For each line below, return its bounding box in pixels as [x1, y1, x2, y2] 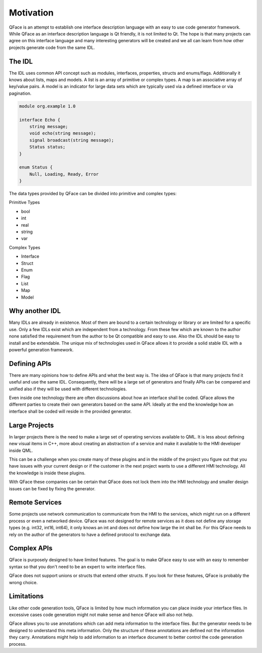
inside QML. [9, 447, 33, 453]
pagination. [9, 90, 32, 96]
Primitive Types [9, 200, 40, 205]
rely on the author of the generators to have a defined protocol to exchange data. [9, 532, 171, 537]
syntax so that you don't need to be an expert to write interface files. [9, 564, 147, 569]
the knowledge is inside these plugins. [9, 470, 86, 476]
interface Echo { [19, 117, 61, 122]
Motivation [9, 7, 54, 18]
